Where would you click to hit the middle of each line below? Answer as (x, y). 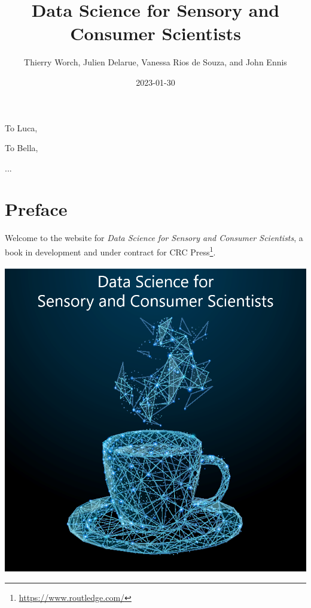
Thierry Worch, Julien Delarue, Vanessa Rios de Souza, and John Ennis (155, 62)
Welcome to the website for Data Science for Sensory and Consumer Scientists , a (154, 238)
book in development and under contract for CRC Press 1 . (110, 251)
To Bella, (22, 148)
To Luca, (21, 127)
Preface (36, 209)
